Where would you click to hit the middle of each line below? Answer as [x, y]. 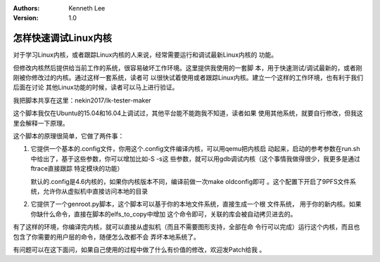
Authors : [26, 8]
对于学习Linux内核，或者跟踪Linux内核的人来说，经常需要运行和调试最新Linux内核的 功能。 [145, 55]
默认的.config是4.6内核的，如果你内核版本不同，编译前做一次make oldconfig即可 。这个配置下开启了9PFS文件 [190, 181]
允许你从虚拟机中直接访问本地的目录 [95, 191]
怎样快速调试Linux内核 [62, 38]
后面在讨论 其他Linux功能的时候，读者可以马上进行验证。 [96, 87]
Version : [26, 18]
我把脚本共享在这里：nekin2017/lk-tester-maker [82, 100]
